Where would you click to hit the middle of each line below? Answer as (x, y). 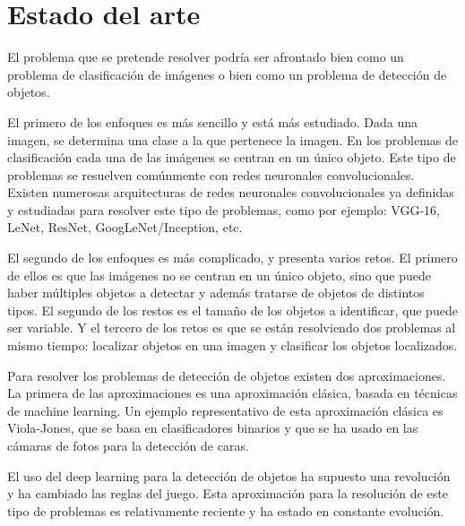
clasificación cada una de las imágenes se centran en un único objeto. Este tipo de (232, 157)
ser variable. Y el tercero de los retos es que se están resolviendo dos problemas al (232, 328)
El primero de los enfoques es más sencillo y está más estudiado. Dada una (212, 121)
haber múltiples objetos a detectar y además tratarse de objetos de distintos (216, 293)
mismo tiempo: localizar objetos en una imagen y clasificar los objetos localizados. (232, 345)
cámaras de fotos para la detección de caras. (128, 445)
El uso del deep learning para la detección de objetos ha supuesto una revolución (229, 475)
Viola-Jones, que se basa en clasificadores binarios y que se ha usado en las (213, 428)
